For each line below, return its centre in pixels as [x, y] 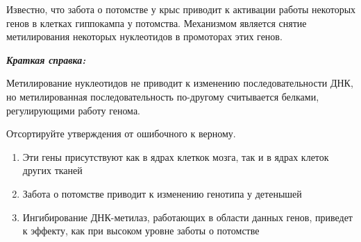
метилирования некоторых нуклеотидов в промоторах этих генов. [144, 36]
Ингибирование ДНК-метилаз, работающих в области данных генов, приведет [187, 217]
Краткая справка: [46, 59]
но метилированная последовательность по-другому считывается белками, [163, 96]
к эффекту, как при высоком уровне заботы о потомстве [141, 231]
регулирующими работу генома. [73, 110]
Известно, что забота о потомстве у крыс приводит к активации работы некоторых [181, 9]
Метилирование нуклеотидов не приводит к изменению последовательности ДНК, [180, 83]
